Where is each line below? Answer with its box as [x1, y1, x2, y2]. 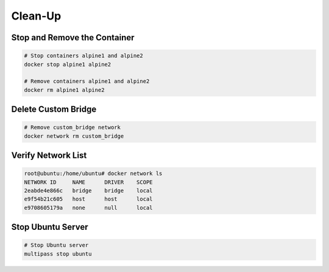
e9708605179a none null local [24, 204, 153, 211]
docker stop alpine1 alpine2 [24, 61, 111, 68]
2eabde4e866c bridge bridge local [24, 187, 153, 195]
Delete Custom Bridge [11, 104, 97, 115]
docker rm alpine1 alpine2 [24, 86, 105, 93]
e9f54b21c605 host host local [24, 196, 153, 202]
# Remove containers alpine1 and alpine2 [24, 78, 150, 85]
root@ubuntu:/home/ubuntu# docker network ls [24, 170, 163, 177]
